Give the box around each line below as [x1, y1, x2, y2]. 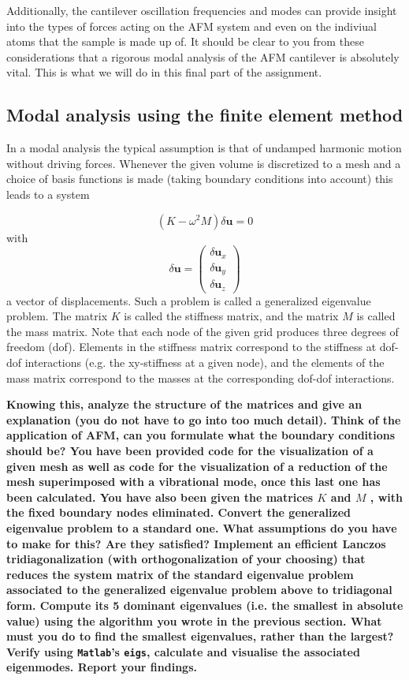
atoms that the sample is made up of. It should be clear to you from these [6, 33, 364, 50]
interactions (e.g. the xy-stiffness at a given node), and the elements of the [24, 354, 385, 371]
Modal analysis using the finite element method [6, 103, 403, 127]
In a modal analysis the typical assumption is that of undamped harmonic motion [6, 140, 402, 156]
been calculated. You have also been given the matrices [6, 488, 314, 505]
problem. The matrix [6, 308, 108, 324]
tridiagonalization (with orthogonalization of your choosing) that [6, 551, 366, 567]
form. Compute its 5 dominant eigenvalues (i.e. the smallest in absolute [6, 596, 403, 613]
